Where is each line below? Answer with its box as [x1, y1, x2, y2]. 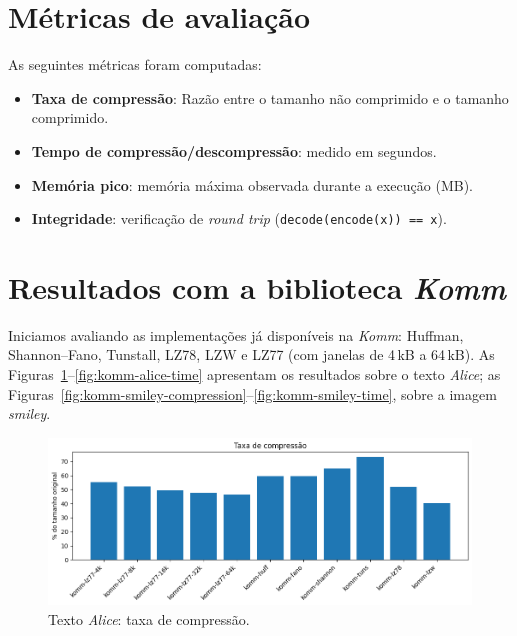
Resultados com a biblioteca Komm [8, 266, 506, 308]
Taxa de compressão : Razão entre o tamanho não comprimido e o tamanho [31, 87, 509, 108]
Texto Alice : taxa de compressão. [48, 608, 250, 629]
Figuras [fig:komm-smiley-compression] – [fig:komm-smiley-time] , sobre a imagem [8, 383, 497, 404]
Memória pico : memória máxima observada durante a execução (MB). [31, 174, 473, 195]
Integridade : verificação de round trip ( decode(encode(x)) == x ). [31, 208, 447, 229]
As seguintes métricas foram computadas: [8, 54, 262, 75]
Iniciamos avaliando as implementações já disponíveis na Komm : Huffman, [8, 324, 464, 345]
